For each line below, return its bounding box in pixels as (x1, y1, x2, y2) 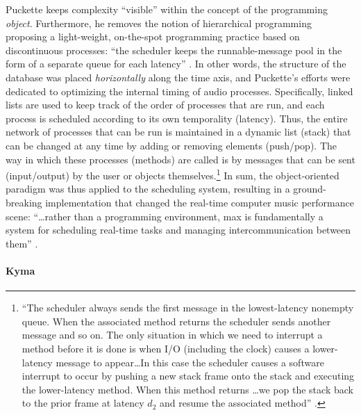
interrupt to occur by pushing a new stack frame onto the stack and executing (22, 368, 355, 383)
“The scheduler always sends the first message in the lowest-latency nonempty (22, 300, 354, 315)
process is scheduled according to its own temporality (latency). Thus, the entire (6, 111, 348, 125)
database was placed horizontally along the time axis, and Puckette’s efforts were (6, 70, 351, 84)
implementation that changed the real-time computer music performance (45, 195, 354, 209)
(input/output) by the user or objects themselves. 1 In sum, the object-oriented (6, 166, 339, 182)
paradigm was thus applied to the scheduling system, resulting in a (6, 181, 290, 196)
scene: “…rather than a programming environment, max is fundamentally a (6, 209, 324, 223)
